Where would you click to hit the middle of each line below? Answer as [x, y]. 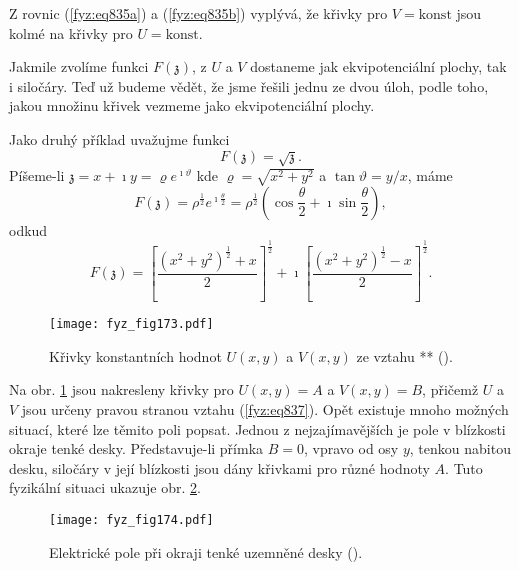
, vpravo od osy [351, 448]
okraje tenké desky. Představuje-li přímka [136, 448]
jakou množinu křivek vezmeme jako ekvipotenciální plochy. [192, 105]
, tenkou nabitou [460, 448]
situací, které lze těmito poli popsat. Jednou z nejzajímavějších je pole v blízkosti [257, 428]
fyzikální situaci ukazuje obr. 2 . [105, 487]
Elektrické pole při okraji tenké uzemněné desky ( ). [206, 551]
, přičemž [450, 389]
